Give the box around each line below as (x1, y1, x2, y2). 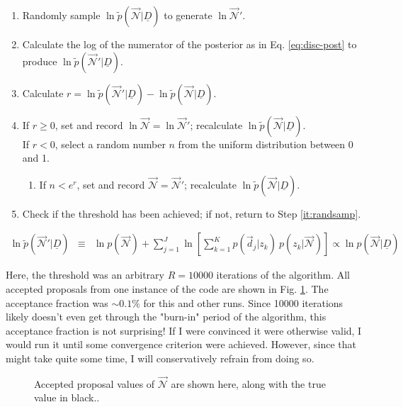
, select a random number (55, 136, 166, 151)
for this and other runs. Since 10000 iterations (143, 295, 344, 310)
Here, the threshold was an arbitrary (6, 267, 164, 282)
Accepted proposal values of (34, 376, 155, 391)
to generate (164, 8, 212, 22)
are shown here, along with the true (171, 376, 326, 391)
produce (22, 53, 57, 68)
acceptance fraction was (6, 295, 108, 310)
